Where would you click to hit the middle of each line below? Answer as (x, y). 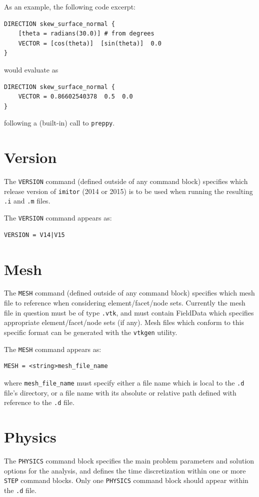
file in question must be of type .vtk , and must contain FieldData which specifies (129, 312)
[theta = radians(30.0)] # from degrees (86, 34)
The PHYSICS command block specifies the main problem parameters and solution (129, 460)
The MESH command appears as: (53, 349)
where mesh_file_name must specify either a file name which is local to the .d (124, 382)
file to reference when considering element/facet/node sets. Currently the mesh (125, 303)
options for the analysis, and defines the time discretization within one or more (125, 470)
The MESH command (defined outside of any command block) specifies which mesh (129, 293)
